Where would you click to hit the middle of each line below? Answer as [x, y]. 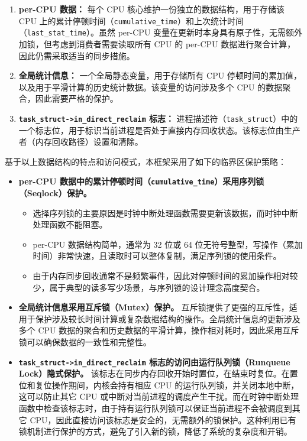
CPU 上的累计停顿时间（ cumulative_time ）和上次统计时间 [131, 20]
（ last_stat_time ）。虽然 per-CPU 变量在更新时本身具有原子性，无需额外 [161, 32]
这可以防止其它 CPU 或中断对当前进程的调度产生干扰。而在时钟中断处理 [159, 396]
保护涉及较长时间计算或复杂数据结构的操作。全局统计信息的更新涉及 [168, 318]
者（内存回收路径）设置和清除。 [81, 142]
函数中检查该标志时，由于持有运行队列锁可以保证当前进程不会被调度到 [155, 408]
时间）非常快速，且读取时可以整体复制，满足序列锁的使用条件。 [157, 256]
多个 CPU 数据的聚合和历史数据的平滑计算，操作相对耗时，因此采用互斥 [159, 330]
